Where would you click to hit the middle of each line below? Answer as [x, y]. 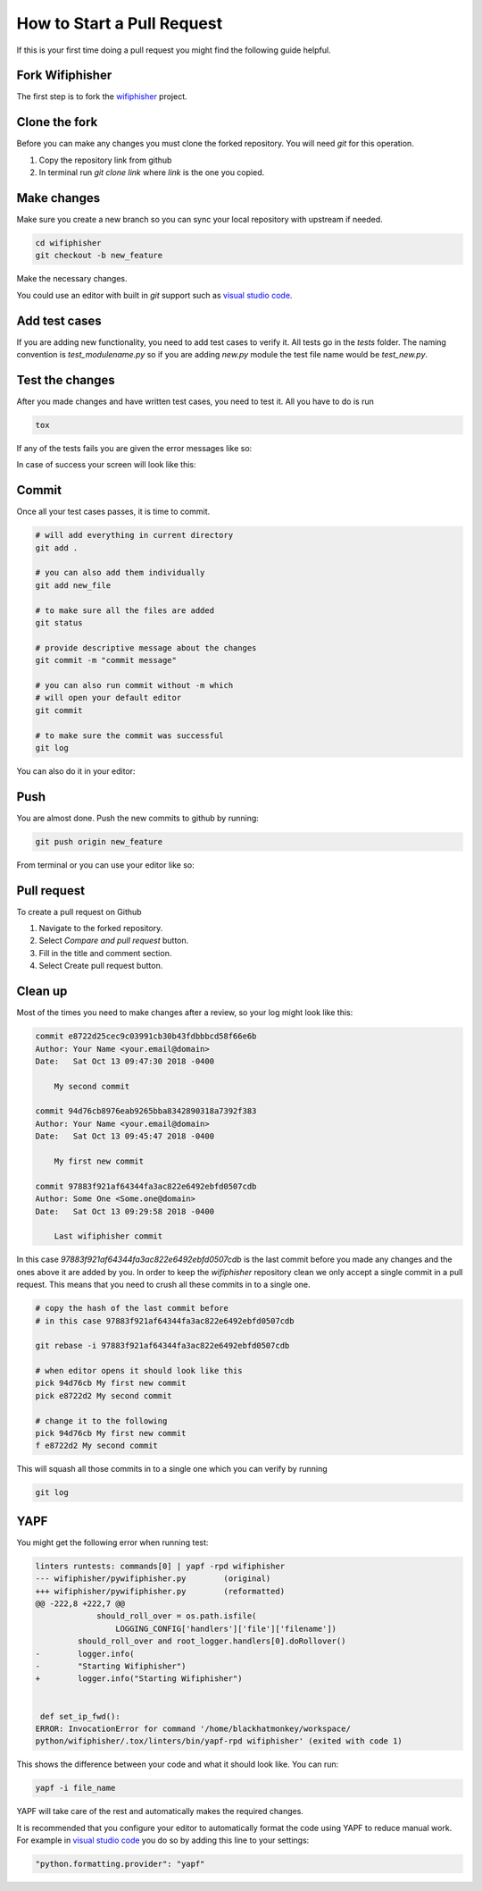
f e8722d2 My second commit [96, 1446]
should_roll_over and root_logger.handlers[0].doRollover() [212, 1641]
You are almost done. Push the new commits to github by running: [137, 818]
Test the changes [66, 380]
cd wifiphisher [68, 243]
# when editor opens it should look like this [139, 1371]
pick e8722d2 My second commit [104, 1395]
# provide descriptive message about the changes [146, 647]
